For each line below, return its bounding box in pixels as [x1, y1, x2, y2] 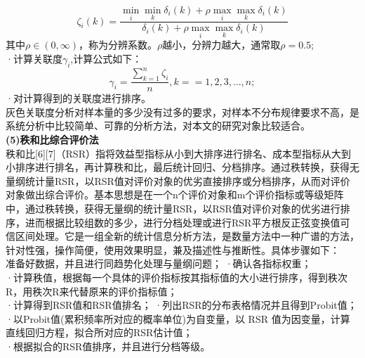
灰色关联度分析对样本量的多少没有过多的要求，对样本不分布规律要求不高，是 [6, 104, 359, 119]
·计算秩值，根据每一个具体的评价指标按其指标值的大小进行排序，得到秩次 [6, 269, 347, 284]
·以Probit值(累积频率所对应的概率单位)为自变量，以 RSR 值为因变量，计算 [6, 311, 350, 326]
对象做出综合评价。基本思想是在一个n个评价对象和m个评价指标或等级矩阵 [6, 187, 344, 202]
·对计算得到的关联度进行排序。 [6, 91, 151, 106]
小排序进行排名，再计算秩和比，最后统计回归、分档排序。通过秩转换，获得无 [6, 160, 359, 174]
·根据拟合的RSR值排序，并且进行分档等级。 [6, 338, 211, 353]
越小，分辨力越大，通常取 [162, 37, 281, 52]
